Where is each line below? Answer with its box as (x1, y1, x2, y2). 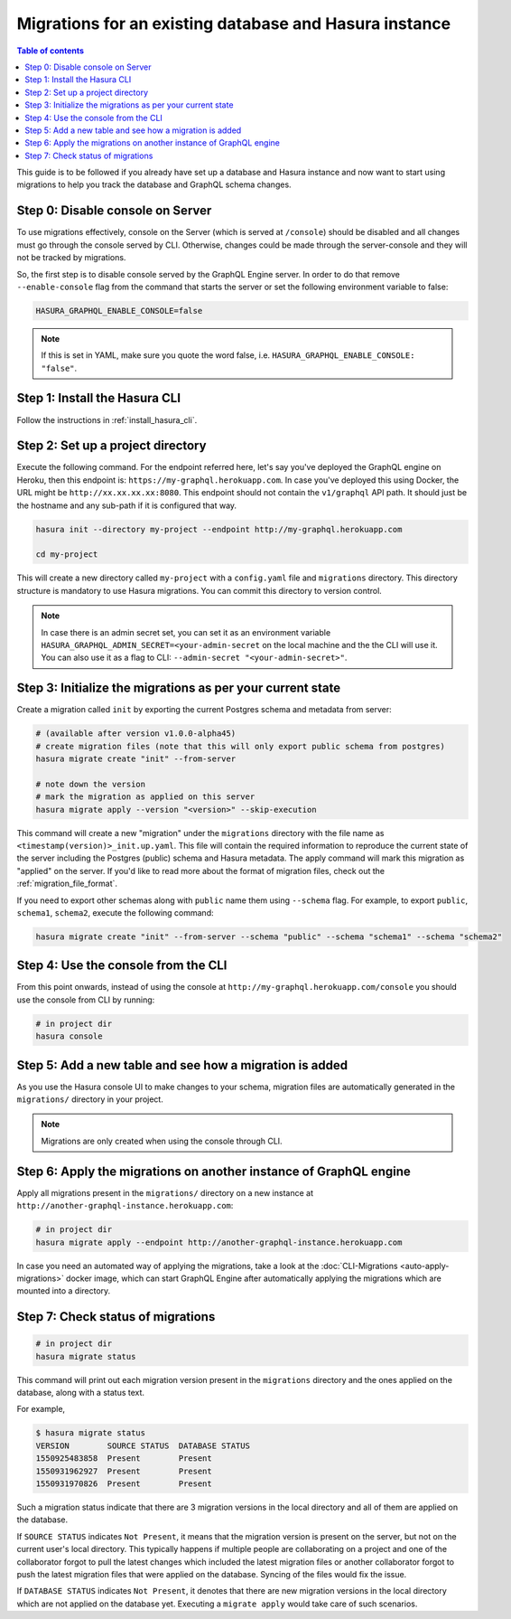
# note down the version (35, 778, 146, 789)
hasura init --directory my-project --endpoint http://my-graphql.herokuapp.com (35, 524, 403, 534)
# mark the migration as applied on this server (35, 792, 255, 802)
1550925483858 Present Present (35, 1454, 212, 1464)
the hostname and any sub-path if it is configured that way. (16, 500, 237, 511)
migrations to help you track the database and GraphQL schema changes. (16, 179, 293, 190)
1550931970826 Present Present (35, 1478, 212, 1489)
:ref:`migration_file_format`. (16, 878, 117, 890)
